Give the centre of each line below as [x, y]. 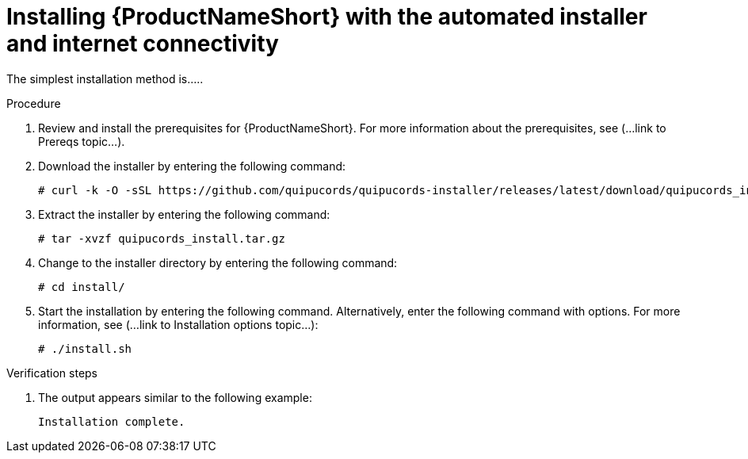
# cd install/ [82, 287]
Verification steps [52, 373]
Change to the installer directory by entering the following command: [218, 262]
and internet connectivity [143, 44]
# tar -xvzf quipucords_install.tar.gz [162, 238]
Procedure [34, 103]
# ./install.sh [85, 348]
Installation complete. [112, 421]
